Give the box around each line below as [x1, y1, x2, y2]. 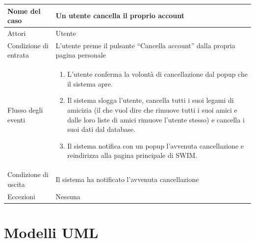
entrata [7, 50, 29, 60]
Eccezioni [7, 191, 35, 201]
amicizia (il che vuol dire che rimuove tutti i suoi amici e [67, 105, 237, 115]
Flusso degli [7, 105, 43, 115]
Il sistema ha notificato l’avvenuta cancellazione [55, 174, 199, 184]
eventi [7, 114, 25, 124]
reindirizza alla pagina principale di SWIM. [67, 150, 198, 160]
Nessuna [55, 191, 80, 201]
